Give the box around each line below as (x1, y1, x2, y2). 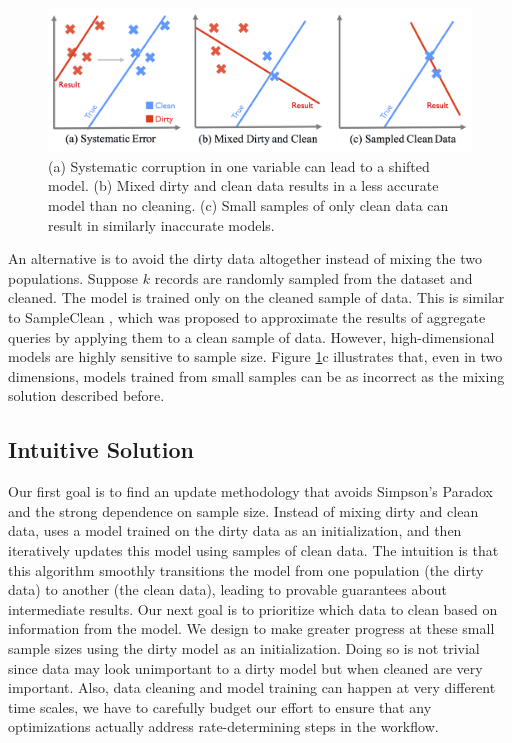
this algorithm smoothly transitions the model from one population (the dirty (8, 559, 484, 580)
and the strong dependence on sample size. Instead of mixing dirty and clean (8, 500, 479, 521)
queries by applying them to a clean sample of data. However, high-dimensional (8, 326, 495, 347)
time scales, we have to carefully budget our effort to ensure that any (8, 696, 432, 717)
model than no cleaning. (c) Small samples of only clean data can (48, 195, 449, 216)
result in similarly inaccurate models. (48, 214, 275, 235)
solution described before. (8, 385, 165, 406)
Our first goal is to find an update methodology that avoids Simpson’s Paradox (8, 481, 493, 502)
